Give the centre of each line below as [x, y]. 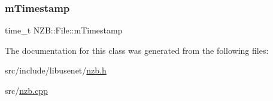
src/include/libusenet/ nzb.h [56, 70]
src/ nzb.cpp [26, 90]
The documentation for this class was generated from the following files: [137, 50]
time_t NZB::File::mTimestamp [64, 30]
